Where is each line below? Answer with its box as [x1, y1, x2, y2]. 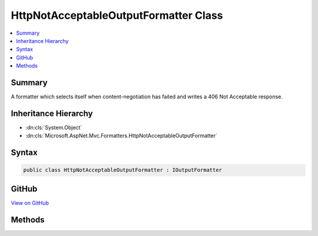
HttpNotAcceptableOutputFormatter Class [11, 9, 223, 22]
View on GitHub [11, 199, 49, 206]
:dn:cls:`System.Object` [25, 124, 82, 131]
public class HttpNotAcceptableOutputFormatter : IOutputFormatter [23, 167, 223, 174]
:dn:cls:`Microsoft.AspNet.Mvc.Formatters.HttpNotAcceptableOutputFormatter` [25, 132, 218, 139]
